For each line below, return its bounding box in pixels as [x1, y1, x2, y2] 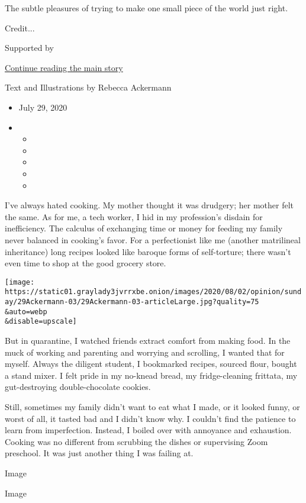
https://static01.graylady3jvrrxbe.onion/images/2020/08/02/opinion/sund [5, 288, 302, 296]
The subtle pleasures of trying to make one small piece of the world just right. [5, 2, 288, 14]
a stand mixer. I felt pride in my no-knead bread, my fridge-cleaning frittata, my [5, 369, 298, 381]
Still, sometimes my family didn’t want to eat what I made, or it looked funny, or [5, 400, 300, 412]
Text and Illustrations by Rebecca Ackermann [5, 81, 172, 93]
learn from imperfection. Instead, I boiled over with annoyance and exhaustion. [5, 424, 292, 436]
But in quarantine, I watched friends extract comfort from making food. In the [5, 334, 291, 346]
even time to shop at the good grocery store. [5, 257, 166, 269]
